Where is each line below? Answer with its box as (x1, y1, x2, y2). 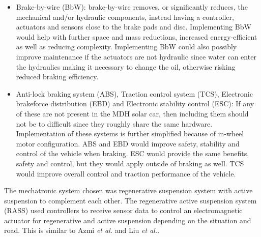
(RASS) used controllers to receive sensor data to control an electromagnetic (4, 205, 243, 216)
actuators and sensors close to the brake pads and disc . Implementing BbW (16, 21, 251, 32)
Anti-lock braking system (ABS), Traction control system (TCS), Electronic (16, 88, 253, 99)
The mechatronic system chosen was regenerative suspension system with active (4, 185, 253, 196)
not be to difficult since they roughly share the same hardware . (16, 118, 213, 129)
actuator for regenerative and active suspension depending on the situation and (4, 215, 251, 225)
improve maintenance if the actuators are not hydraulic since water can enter (16, 51, 256, 62)
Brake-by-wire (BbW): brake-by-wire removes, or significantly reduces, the (16, 2, 248, 12)
